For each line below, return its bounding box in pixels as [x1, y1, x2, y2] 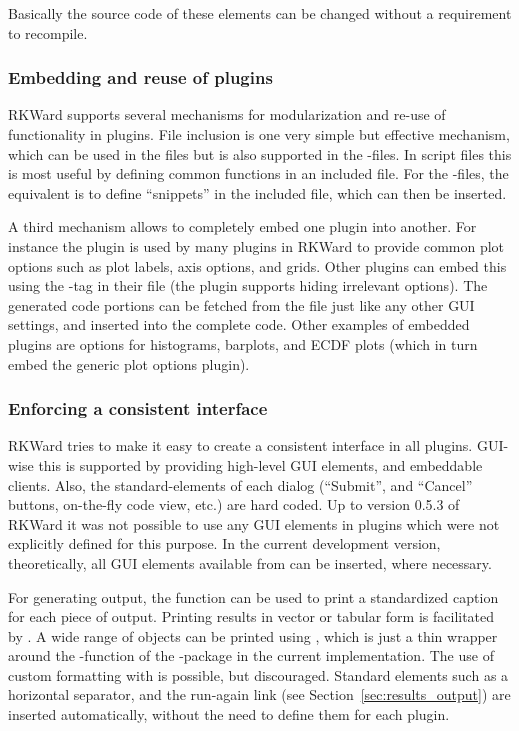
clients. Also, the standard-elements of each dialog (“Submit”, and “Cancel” [8, 474, 473, 495]
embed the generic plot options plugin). [8, 353, 250, 374]
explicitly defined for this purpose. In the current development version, [8, 533, 441, 554]
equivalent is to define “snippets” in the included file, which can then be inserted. [8, 182, 507, 203]
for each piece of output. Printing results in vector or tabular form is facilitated [8, 606, 495, 627]
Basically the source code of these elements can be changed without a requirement [8, 3, 512, 23]
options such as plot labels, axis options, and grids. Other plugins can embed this [8, 255, 507, 276]
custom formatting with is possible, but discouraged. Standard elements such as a [8, 664, 509, 685]
